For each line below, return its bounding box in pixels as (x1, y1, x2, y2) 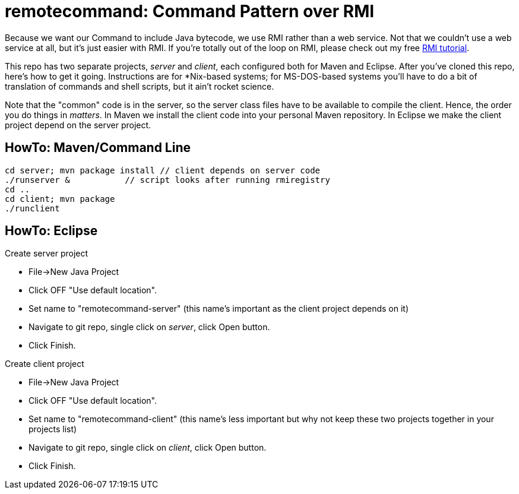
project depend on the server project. (5, 119, 151, 130)
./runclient (5, 203, 60, 213)
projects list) (29, 424, 77, 435)
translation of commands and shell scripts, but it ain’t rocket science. (5, 81, 274, 91)
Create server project (5, 248, 88, 259)
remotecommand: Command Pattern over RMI (5, 1, 375, 21)
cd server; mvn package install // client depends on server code (5, 165, 321, 175)
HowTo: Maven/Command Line (5, 140, 191, 156)
